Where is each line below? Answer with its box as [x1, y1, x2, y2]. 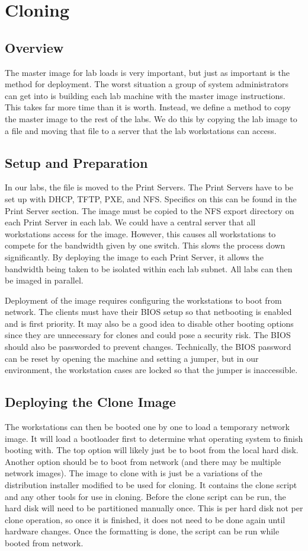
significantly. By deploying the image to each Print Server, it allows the [5, 250, 264, 263]
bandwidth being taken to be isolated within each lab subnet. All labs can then [5, 262, 293, 275]
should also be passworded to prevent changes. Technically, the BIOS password [5, 340, 291, 353]
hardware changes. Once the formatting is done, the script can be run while [5, 525, 280, 537]
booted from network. [5, 536, 84, 549]
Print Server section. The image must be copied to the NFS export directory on [5, 204, 294, 216]
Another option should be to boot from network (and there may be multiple [5, 455, 281, 467]
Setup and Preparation [5, 153, 148, 171]
